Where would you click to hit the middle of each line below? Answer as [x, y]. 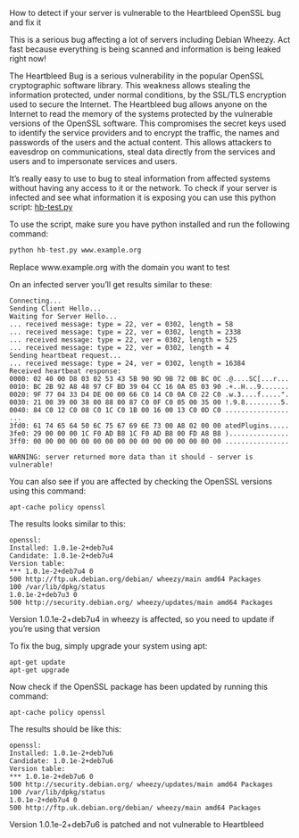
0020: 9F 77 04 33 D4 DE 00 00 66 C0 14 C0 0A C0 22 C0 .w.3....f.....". [149, 394]
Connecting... [36, 301]
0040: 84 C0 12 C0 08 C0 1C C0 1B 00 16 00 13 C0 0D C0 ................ [149, 410]
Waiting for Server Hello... [63, 316]
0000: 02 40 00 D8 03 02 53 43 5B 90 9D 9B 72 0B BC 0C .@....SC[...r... [149, 378]
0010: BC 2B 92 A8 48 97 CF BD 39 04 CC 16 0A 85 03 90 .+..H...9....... [149, 386]
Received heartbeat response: [66, 371]
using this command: [48, 491]
